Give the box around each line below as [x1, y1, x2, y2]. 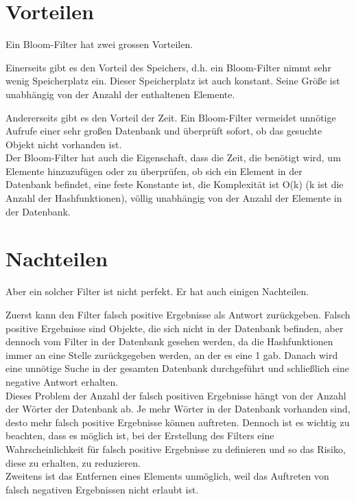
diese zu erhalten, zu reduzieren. [5, 455, 141, 469]
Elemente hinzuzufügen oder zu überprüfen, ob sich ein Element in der [5, 163, 302, 178]
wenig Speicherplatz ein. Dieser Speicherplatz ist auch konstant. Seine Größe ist [5, 73, 340, 88]
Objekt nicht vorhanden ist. [5, 137, 122, 151]
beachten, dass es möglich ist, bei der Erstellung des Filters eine [5, 428, 274, 443]
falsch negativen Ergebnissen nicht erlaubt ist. [5, 482, 199, 496]
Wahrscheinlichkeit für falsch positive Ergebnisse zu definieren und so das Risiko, [5, 441, 346, 456]
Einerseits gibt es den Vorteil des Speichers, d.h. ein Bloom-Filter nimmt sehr [5, 60, 331, 74]
